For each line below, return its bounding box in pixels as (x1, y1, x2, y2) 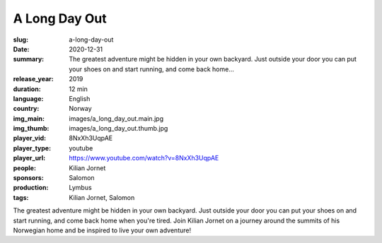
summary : (13, 55, 45, 64)
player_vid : (13, 134, 46, 143)
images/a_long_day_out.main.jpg (69, 114, 164, 123)
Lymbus (69, 184, 92, 192)
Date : (13, 45, 30, 53)
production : (13, 184, 49, 192)
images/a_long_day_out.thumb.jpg (69, 124, 168, 133)
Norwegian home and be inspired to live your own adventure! (13, 226, 191, 235)
